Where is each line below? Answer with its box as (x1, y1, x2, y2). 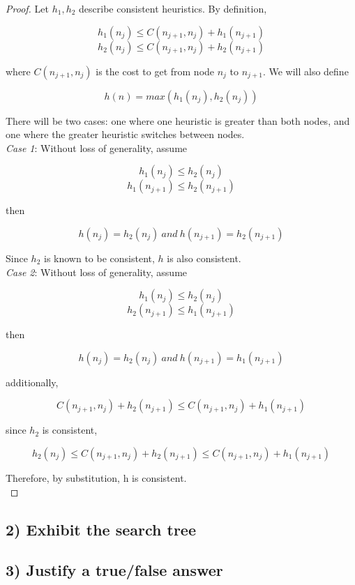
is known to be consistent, (43, 250, 155, 265)
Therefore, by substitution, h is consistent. (6, 470, 187, 485)
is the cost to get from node (96, 63, 215, 78)
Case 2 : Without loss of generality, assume (6, 264, 188, 279)
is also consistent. (167, 250, 241, 265)
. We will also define (262, 63, 349, 78)
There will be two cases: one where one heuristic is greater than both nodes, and (6, 113, 350, 128)
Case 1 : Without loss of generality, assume (6, 140, 188, 155)
